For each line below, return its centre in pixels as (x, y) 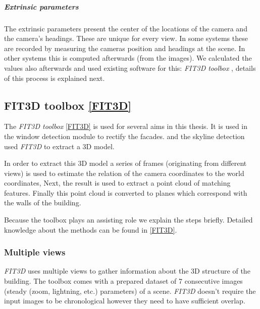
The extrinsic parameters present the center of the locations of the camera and (126, 28)
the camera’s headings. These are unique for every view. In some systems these (126, 38)
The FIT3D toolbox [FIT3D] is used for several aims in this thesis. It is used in (126, 126)
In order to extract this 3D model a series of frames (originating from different (125, 163)
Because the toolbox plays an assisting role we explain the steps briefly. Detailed (128, 220)
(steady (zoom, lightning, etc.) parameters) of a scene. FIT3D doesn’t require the (130, 291)
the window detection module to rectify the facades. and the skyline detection (124, 136)
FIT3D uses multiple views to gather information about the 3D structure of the (127, 271)
